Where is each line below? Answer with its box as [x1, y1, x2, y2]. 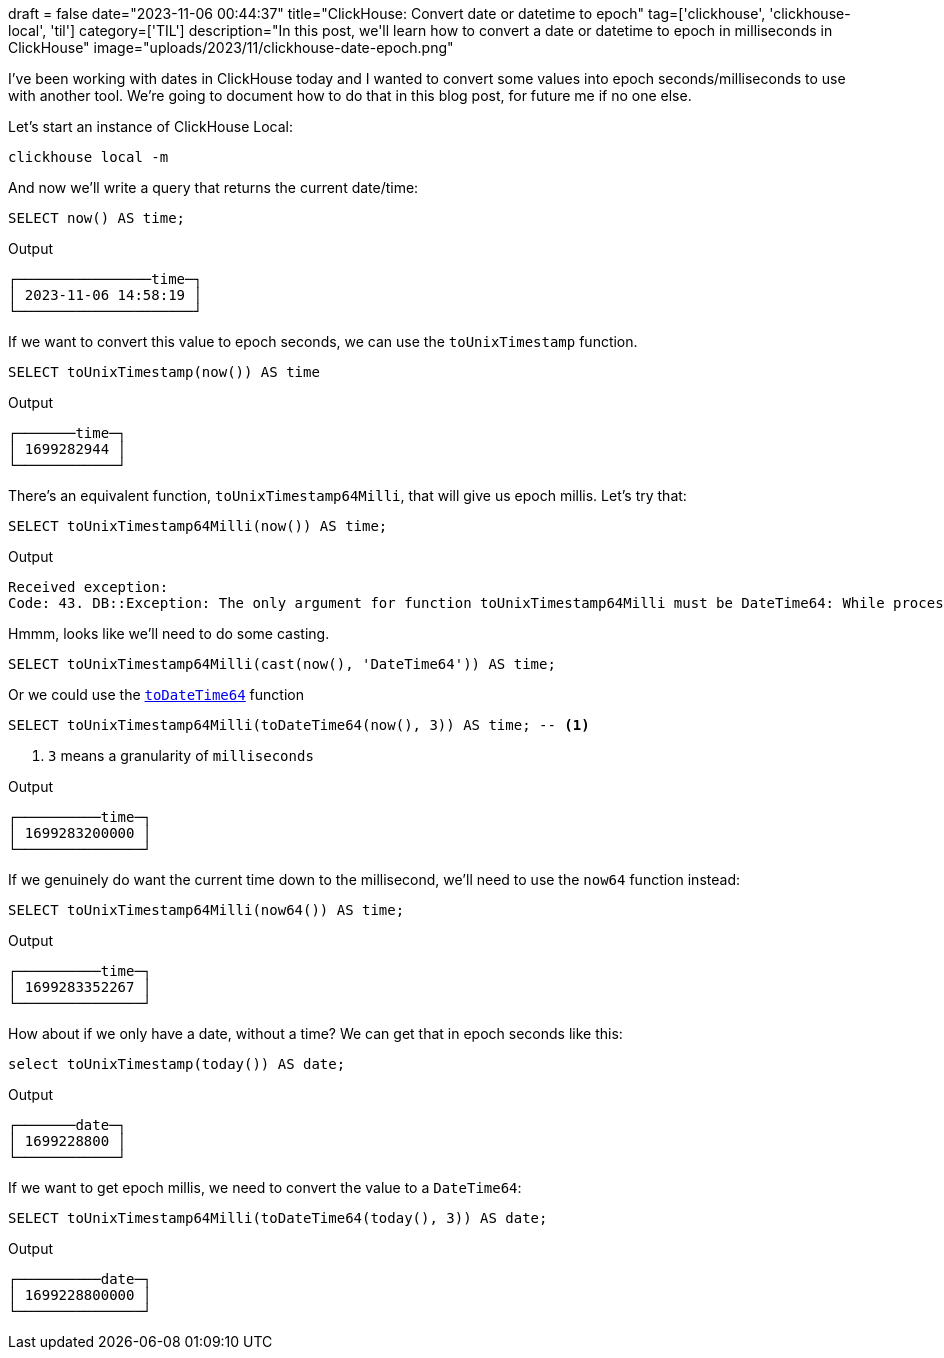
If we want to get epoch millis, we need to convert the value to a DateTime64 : [8, 1179, 522, 1196]
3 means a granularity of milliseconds [48, 747, 314, 764]
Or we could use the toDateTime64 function [8, 686, 304, 703]
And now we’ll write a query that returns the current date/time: [8, 179, 419, 196]
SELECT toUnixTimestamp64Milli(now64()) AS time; [8, 902, 405, 918]
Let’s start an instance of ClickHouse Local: [8, 118, 293, 135]
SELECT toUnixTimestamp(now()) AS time [8, 364, 320, 380]
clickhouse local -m [8, 149, 169, 165]
